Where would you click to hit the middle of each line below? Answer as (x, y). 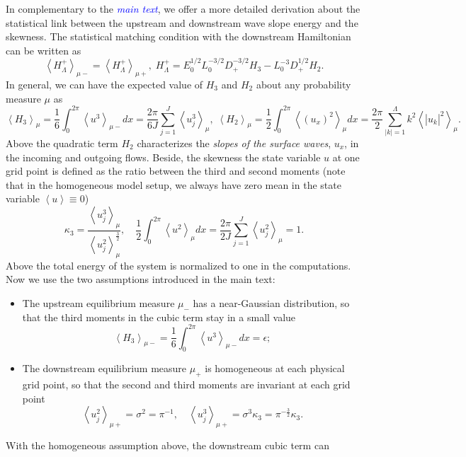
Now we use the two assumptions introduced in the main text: (141, 279)
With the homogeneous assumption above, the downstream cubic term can (167, 445)
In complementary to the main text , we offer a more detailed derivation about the (183, 8)
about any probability (303, 84)
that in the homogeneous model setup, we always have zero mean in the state (174, 184)
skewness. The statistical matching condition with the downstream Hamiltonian (178, 36)
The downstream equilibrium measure (104, 368)
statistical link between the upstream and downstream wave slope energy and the (182, 22)
